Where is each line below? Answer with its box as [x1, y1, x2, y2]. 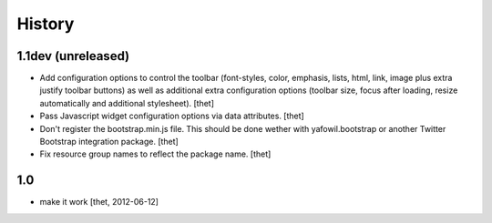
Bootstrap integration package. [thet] [39, 137, 179, 147]
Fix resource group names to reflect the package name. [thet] [39, 148, 272, 159]
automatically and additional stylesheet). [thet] [39, 97, 214, 108]
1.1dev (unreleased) [16, 48, 130, 64]
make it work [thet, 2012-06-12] [39, 197, 159, 208]
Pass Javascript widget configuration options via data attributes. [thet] [39, 110, 304, 122]
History [16, 14, 75, 34]
